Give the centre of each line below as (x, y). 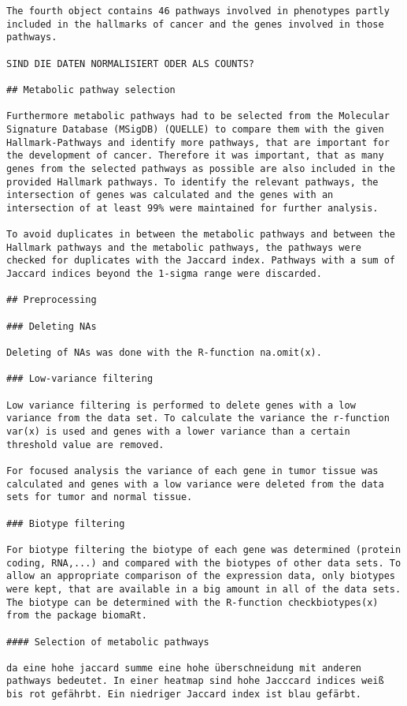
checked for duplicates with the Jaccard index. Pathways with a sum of (201, 261)
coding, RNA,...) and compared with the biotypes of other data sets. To (204, 563)
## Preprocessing (52, 300)
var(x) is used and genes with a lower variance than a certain (178, 431)
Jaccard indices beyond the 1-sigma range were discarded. (164, 274)
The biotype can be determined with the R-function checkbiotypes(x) (192, 602)
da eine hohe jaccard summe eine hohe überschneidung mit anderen (184, 668)
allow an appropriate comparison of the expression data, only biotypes (201, 576)
